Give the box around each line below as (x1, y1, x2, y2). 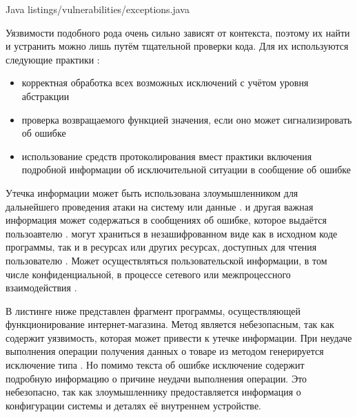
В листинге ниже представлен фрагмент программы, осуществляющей (6, 303, 300, 318)
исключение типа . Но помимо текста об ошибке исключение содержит (6, 358, 305, 372)
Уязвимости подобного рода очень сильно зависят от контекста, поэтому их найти (6, 25, 350, 39)
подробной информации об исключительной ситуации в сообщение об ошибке (21, 162, 351, 177)
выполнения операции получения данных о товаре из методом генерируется (6, 344, 324, 358)
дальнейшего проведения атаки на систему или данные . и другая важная (6, 199, 314, 213)
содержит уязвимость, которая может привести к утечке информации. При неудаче (6, 330, 352, 345)
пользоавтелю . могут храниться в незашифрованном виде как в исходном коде (6, 226, 338, 240)
